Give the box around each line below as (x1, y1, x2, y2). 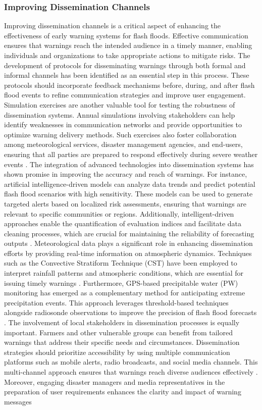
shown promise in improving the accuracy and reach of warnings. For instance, (4, 169, 247, 179)
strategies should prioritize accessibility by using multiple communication (4, 346, 230, 357)
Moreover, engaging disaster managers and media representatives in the (4, 376, 225, 387)
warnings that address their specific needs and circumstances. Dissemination (4, 337, 240, 347)
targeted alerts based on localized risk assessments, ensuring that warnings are (4, 198, 247, 209)
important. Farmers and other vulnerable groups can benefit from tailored (4, 327, 233, 337)
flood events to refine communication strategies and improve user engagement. (4, 89, 246, 100)
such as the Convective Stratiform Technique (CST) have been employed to (4, 258, 237, 268)
